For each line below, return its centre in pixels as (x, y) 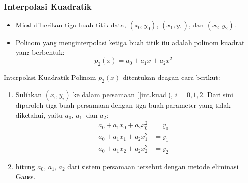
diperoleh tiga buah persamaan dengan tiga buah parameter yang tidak (123, 105)
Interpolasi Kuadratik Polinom (50, 77)
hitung (25, 166)
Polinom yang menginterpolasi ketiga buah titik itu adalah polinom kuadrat (130, 42)
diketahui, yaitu (39, 115)
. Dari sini (218, 94)
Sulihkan (29, 94)
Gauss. (26, 176)
